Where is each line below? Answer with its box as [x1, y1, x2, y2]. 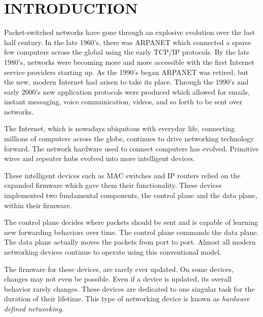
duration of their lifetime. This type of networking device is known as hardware [4, 293, 250, 304]
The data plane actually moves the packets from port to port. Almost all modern [4, 236, 256, 247]
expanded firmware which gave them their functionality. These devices [4, 180, 222, 190]
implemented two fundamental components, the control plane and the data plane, [4, 190, 257, 201]
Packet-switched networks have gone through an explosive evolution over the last [4, 27, 255, 37]
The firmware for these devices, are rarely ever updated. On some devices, [4, 263, 234, 274]
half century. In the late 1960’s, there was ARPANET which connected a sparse [4, 36, 251, 47]
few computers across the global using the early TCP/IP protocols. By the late [4, 47, 250, 57]
